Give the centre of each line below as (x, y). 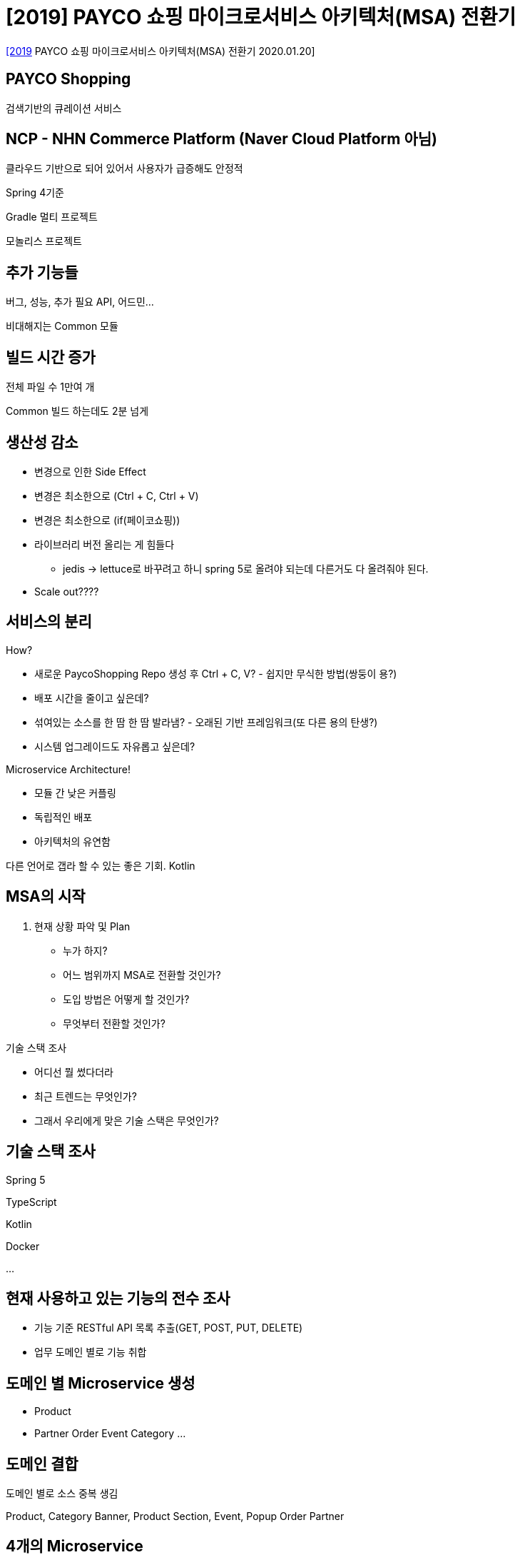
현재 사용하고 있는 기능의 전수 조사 (118, 1298)
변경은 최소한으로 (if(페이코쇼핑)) (107, 520)
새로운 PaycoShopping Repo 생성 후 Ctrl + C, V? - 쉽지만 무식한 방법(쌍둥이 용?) (216, 673)
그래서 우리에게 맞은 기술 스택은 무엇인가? (127, 1120)
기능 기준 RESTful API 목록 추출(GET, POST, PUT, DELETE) (169, 1328)
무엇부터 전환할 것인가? (114, 1023)
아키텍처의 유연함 (72, 841)
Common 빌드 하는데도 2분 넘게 (77, 411)
